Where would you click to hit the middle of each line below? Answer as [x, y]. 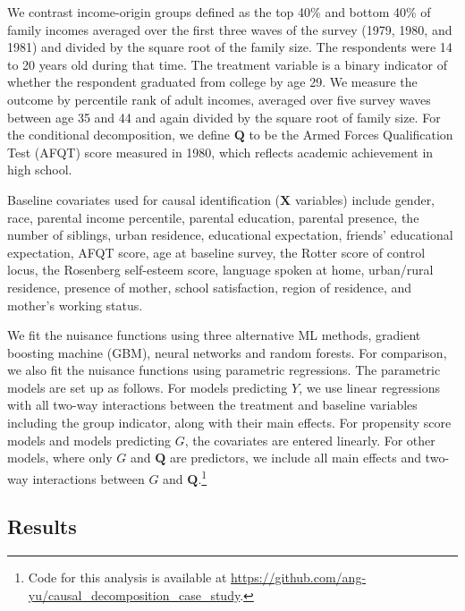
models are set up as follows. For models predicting [148, 387]
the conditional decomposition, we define [118, 135]
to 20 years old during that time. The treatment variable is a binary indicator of [227, 64]
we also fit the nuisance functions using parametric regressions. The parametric [224, 370]
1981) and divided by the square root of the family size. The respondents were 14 [230, 47]
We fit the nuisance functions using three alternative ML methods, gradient [214, 335]
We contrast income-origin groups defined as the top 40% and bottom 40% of [219, 12]
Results [42, 526]
